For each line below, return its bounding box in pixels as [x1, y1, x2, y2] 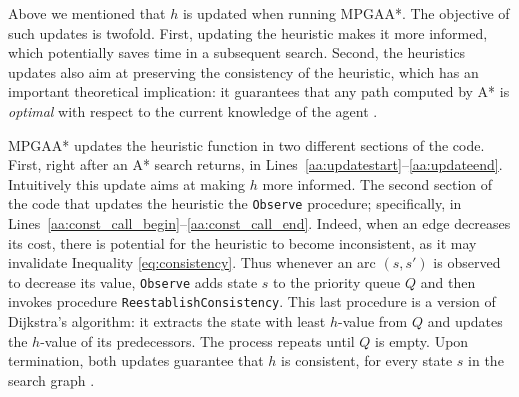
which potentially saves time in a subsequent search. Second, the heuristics [8, 42, 466, 63]
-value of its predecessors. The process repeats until [40, 330, 355, 351]
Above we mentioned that [8, 3, 166, 23]
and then [420, 271, 476, 292]
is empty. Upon [375, 330, 469, 351]
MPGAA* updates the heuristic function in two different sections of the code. [8, 134, 485, 155]
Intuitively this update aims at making [8, 173, 246, 194]
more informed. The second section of [262, 173, 493, 194]
